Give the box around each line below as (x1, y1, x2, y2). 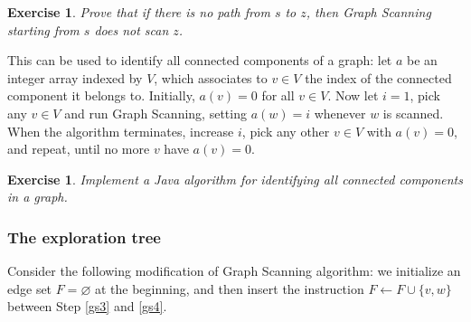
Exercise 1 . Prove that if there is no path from (7, 3, 270, 21)
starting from (7, 20, 80, 39)
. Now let (327, 86, 379, 105)
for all (261, 86, 295, 105)
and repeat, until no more (7, 139, 150, 158)
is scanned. (382, 103, 444, 122)
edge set (7, 279, 52, 298)
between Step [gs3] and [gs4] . (7, 297, 167, 316)
